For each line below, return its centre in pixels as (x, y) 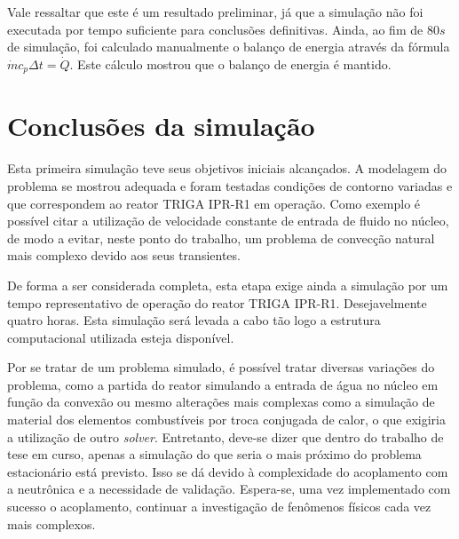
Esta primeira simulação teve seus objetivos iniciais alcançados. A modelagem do (227, 168)
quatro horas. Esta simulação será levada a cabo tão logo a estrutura (194, 320)
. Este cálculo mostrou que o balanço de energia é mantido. (230, 63)
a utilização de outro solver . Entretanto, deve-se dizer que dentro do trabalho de (226, 436)
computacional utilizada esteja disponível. (121, 337)
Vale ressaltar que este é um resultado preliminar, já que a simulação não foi (215, 12)
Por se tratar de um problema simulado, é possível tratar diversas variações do (221, 367)
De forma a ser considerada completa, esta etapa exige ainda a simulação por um (228, 285)
